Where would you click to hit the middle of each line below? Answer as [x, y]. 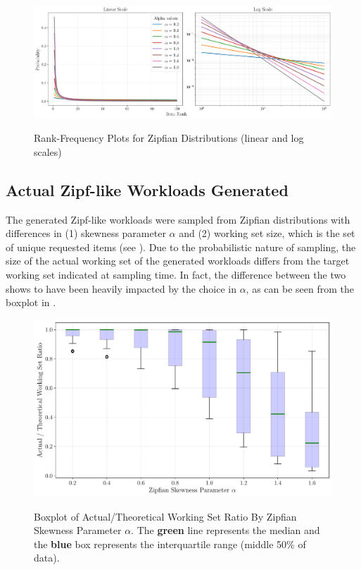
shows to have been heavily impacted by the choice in [121, 288]
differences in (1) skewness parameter [86, 233]
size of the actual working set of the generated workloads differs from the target [178, 261]
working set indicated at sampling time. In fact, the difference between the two [176, 274]
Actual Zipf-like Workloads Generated [147, 189]
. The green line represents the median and [226, 530]
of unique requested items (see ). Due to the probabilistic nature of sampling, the [181, 247]
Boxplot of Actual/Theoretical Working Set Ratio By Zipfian [165, 516]
